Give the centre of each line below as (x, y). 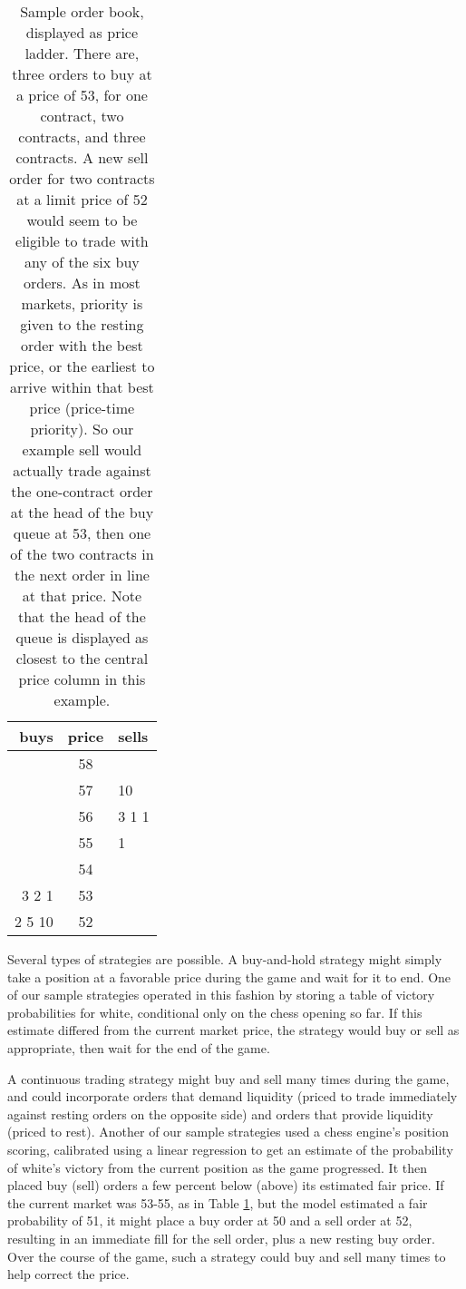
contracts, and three (82, 137)
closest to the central (82, 658)
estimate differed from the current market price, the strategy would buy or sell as (233, 1030)
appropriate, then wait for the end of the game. (139, 1047)
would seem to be (82, 220)
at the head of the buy (82, 512)
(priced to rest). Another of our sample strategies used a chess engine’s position (228, 1132)
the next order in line (82, 575)
